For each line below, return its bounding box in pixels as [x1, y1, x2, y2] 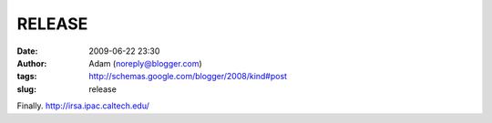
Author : [16, 57, 47, 68]
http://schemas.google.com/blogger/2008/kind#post [88, 71, 287, 82]
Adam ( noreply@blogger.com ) [88, 57, 202, 68]
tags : [16, 71, 37, 82]
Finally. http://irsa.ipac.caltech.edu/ [16, 100, 150, 111]
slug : [16, 83, 36, 95]
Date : [16, 46, 38, 56]
